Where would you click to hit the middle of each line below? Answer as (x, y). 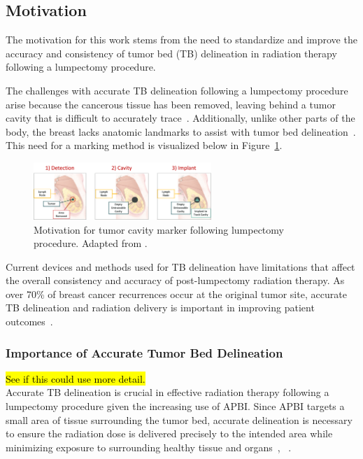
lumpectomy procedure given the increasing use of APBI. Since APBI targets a (175, 406)
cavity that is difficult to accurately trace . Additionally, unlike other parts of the (180, 118)
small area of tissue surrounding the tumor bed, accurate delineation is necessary (179, 419)
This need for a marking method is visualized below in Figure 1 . (144, 145)
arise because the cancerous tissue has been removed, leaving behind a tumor (171, 104)
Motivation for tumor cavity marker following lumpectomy (159, 229)
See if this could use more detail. (76, 378)
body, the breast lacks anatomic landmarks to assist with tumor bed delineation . (181, 131)
